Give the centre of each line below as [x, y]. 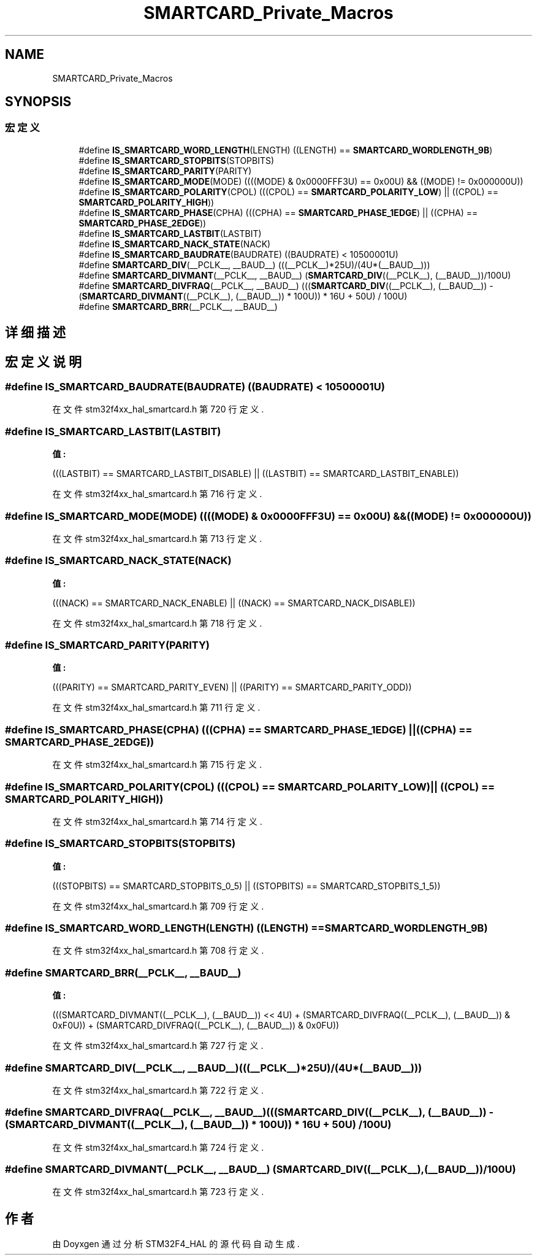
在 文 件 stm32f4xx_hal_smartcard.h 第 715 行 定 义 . [157, 765]
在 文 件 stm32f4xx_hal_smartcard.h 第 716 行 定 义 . [157, 494]
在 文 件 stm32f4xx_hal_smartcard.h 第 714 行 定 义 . [157, 821]
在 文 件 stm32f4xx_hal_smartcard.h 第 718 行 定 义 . [157, 623]
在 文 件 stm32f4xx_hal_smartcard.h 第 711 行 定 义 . [156, 708]
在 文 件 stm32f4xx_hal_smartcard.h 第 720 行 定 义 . [158, 409]
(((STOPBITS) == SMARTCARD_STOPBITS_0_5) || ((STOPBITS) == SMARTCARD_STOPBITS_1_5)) [246, 886]
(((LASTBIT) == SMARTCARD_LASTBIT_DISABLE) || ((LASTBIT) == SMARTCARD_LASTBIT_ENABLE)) [256, 474]
